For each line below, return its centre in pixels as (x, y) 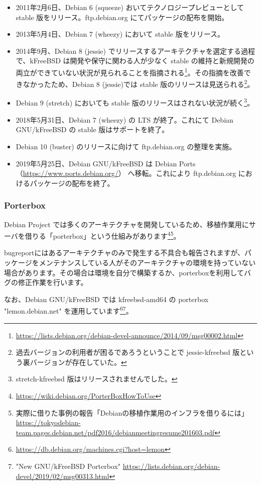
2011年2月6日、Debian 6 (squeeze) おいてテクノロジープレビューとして (130, 7)
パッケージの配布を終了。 (72, 183)
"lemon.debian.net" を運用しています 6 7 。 (69, 310)
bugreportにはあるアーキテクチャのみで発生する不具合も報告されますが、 (124, 253)
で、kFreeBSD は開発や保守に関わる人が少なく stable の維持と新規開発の (135, 61)
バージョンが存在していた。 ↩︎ (78, 362)
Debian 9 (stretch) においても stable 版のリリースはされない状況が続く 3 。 (135, 102)
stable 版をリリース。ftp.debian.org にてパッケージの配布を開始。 (122, 17)
